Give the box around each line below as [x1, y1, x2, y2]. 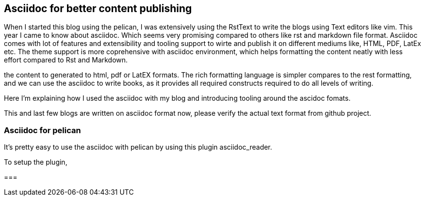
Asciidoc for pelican [4, 125, 81, 135]
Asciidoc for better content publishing [4, 2, 192, 15]
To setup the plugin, [4, 158, 67, 167]
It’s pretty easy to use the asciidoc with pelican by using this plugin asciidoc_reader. [4, 143, 272, 152]
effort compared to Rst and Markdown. [4, 56, 128, 64]
